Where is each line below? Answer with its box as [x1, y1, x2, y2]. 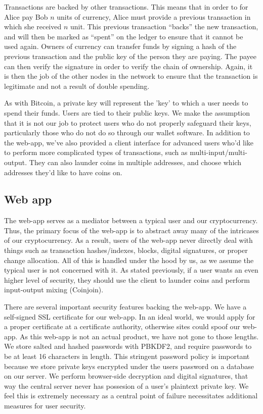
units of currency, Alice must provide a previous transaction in [57, 11, 251, 22]
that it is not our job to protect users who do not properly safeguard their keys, [4, 117, 251, 128]
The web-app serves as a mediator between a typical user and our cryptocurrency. [4, 215, 258, 226]
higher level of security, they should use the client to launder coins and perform [4, 274, 250, 285]
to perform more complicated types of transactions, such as [4, 147, 188, 158]
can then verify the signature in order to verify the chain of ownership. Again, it [4, 61, 253, 71]
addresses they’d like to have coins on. [4, 167, 122, 177]
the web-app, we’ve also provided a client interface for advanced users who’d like [4, 137, 254, 147]
